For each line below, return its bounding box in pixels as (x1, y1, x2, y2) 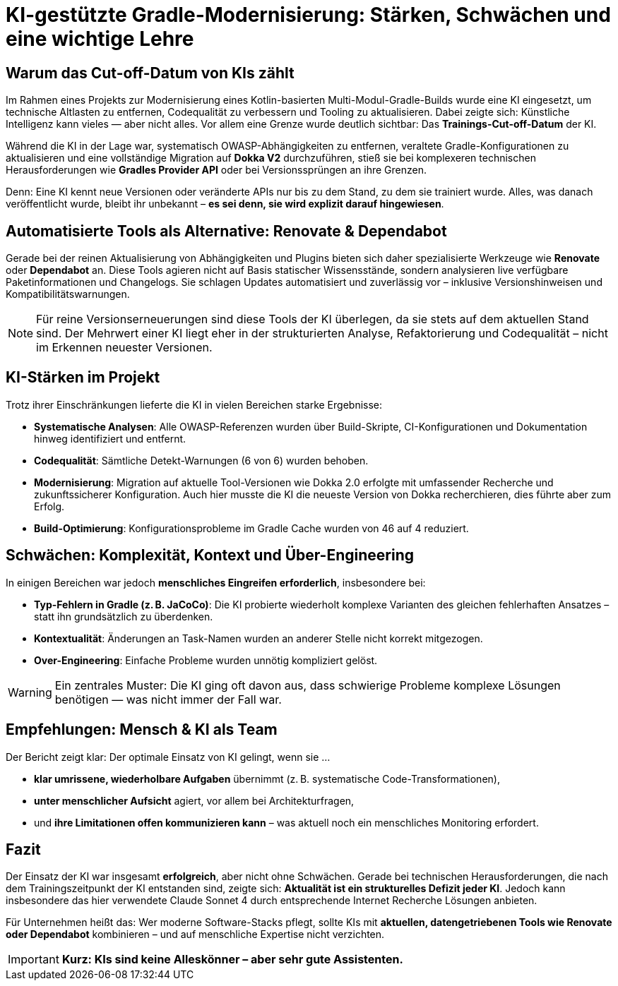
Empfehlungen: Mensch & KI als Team (6, 721, 278, 739)
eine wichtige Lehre (6, 27, 194, 51)
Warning (8, 685, 52, 699)
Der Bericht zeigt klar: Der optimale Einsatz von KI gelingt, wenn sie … (6, 750, 331, 763)
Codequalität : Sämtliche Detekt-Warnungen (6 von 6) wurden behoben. (34, 454, 369, 467)
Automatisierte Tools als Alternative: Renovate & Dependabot (6, 222, 447, 240)
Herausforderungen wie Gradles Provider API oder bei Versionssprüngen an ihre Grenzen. (6, 164, 427, 176)
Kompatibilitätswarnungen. (6, 288, 130, 301)
